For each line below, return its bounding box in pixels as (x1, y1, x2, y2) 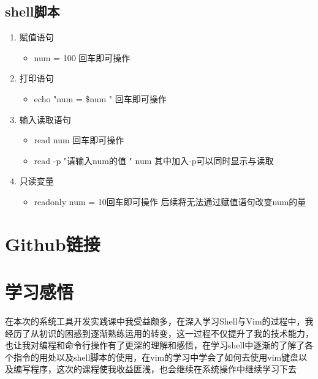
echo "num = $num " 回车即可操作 (34, 92, 167, 105)
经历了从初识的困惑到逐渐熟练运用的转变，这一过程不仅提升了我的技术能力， (5, 326, 314, 339)
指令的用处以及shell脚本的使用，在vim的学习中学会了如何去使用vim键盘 (13, 350, 299, 363)
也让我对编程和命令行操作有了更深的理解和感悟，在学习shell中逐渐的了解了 (5, 339, 305, 351)
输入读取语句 (19, 113, 71, 126)
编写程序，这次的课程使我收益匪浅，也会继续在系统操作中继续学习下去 (13, 362, 297, 375)
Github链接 (5, 231, 100, 256)
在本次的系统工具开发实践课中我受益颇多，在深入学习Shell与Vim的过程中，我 (5, 315, 314, 328)
